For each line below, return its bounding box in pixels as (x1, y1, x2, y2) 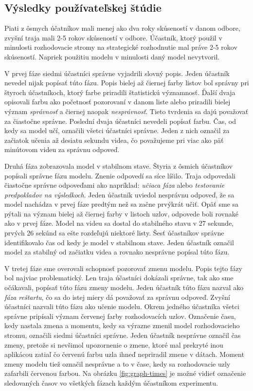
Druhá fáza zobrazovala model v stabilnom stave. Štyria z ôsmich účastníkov (4, 160, 233, 171)
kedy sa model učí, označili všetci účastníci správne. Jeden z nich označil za (4, 125, 230, 136)
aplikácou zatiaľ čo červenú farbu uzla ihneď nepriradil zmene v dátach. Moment (4, 349, 244, 359)
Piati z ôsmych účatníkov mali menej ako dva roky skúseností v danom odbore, (4, 23, 240, 33)
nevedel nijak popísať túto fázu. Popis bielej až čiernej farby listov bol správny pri (4, 78, 249, 88)
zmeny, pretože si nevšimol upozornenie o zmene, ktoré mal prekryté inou (4, 339, 223, 350)
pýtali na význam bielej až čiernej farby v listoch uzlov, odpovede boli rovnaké (4, 208, 238, 218)
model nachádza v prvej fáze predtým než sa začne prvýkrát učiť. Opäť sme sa (4, 199, 239, 209)
